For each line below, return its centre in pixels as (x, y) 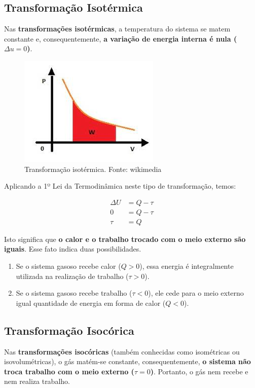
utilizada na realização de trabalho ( (72, 276)
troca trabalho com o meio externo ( (69, 371)
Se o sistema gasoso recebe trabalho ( (74, 293)
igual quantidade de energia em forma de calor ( (91, 303)
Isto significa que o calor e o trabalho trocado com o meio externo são (125, 239)
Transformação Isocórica (69, 330)
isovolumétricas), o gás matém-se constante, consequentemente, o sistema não (128, 361)
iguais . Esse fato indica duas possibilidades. (73, 249)
